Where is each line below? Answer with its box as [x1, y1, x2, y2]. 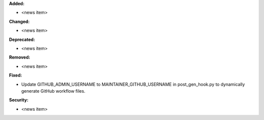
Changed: [9, 19, 30, 24]
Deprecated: [9, 37, 35, 42]
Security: [9, 97, 29, 103]
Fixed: [9, 72, 22, 78]
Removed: [9, 54, 30, 60]
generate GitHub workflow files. [21, 88, 86, 94]
